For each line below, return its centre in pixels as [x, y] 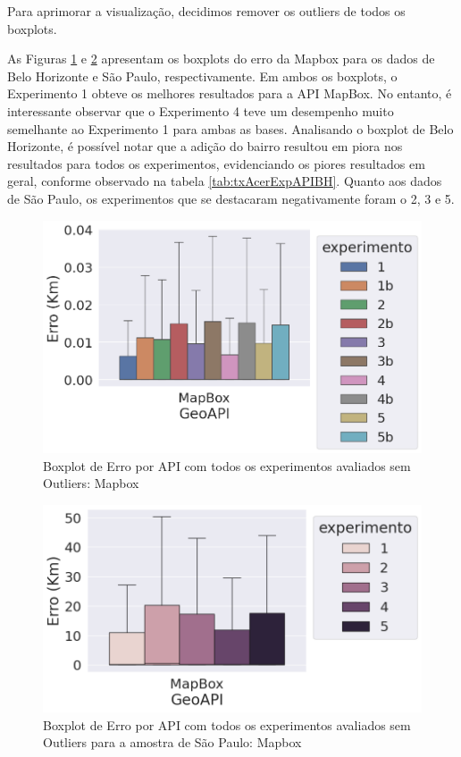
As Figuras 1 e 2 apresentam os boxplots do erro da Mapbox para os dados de [221, 59]
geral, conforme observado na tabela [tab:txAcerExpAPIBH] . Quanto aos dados [225, 181]
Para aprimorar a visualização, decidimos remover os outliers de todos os [206, 11]
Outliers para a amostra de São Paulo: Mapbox [172, 742]
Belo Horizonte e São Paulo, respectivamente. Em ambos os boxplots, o [202, 76]
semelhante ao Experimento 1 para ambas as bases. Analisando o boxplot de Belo [230, 128]
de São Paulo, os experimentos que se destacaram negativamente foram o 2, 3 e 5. [231, 198]
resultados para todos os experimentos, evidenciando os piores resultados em [216, 163]
